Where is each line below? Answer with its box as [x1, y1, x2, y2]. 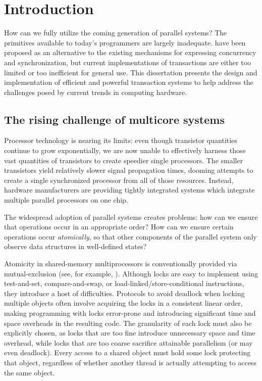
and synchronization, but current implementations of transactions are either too [4, 57, 251, 67]
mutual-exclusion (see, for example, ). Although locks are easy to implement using [4, 268, 258, 278]
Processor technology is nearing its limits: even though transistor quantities [4, 135, 237, 146]
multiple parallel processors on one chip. [4, 195, 128, 205]
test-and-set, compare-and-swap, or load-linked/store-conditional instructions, [4, 278, 244, 289]
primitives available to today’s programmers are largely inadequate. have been [4, 37, 246, 47]
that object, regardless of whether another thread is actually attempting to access [4, 357, 256, 367]
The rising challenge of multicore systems [4, 111, 225, 127]
